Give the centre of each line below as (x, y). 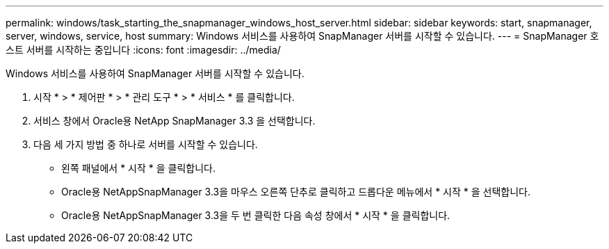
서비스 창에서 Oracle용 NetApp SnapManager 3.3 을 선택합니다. (174, 121)
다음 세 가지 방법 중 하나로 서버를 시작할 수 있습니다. (146, 144)
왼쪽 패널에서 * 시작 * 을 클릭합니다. (139, 168)
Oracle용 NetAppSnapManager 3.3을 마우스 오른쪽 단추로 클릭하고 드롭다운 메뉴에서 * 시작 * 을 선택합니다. (296, 192)
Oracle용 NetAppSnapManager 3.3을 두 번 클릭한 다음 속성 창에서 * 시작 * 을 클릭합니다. (256, 215)
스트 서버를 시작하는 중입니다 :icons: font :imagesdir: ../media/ (143, 50)
